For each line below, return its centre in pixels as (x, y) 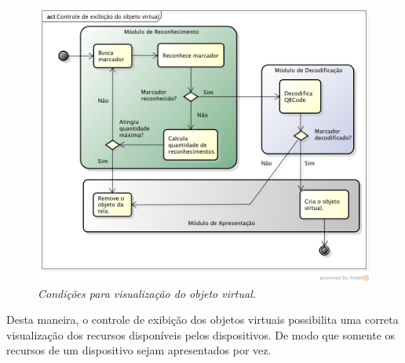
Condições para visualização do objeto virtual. (147, 293)
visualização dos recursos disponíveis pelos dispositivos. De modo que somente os (201, 334)
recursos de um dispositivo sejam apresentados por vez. (139, 350)
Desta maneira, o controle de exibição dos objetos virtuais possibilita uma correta (202, 319)
